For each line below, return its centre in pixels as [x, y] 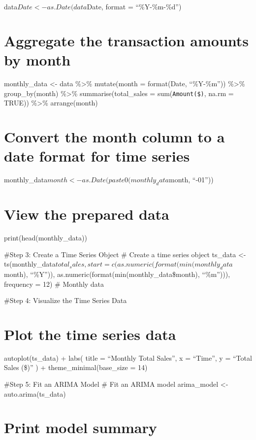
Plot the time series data [90, 334]
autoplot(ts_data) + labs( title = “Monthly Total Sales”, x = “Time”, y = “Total [128, 357]
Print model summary [80, 427]
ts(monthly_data [30, 264]
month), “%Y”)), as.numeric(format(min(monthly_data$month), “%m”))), [117, 274]
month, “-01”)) [191, 180]
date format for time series [97, 156]
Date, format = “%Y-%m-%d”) [134, 6]
